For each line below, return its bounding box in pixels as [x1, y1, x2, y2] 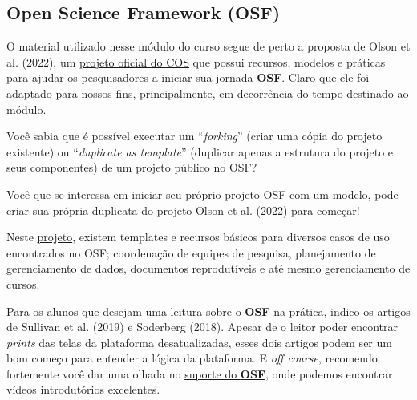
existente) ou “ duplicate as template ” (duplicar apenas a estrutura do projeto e [6, 143, 394, 160]
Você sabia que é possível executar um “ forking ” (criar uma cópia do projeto [6, 127, 383, 144]
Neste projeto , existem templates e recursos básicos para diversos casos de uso [6, 228, 390, 245]
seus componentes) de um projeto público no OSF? [6, 159, 257, 176]
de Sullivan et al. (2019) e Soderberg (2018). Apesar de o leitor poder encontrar [6, 318, 399, 335]
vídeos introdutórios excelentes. [6, 381, 160, 398]
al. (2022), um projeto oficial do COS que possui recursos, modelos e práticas [6, 53, 386, 70]
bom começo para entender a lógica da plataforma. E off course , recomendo [6, 349, 378, 366]
